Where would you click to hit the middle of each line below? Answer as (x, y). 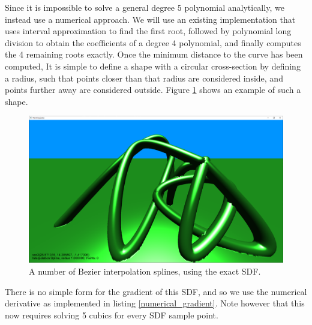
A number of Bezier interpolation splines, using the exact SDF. (145, 271)
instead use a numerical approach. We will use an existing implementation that (150, 19)
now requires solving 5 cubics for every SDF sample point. (112, 315)
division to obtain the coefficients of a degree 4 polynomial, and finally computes (153, 42)
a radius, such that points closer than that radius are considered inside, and (144, 78)
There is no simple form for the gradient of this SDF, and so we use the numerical (156, 291)
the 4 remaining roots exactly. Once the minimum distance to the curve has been (154, 54)
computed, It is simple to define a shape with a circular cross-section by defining (153, 66)
